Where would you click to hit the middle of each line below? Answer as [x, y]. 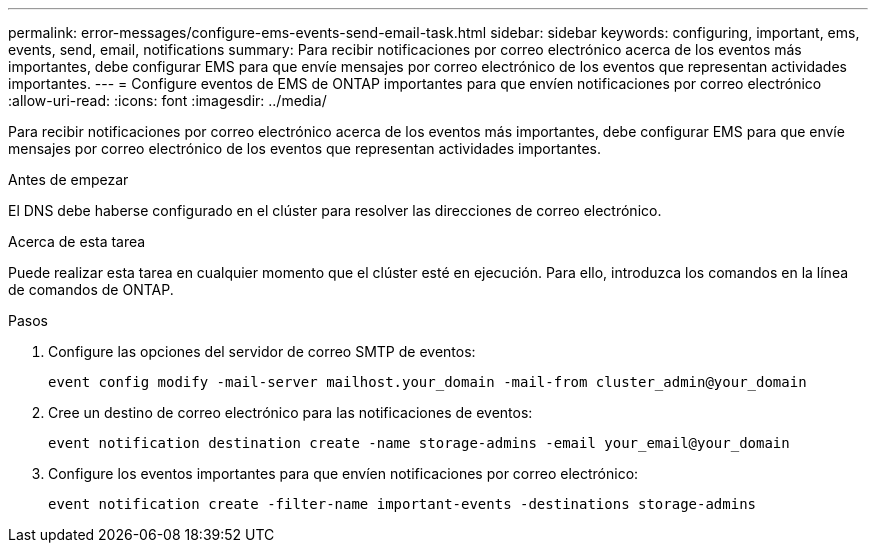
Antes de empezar [68, 179]
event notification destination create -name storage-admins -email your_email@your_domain [419, 443]
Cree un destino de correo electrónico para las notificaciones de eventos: [290, 412]
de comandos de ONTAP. [91, 289]
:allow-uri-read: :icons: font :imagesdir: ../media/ [167, 100]
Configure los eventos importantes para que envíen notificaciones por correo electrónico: [343, 473]
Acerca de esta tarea [77, 241]
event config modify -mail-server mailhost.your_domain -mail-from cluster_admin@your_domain [427, 382]
